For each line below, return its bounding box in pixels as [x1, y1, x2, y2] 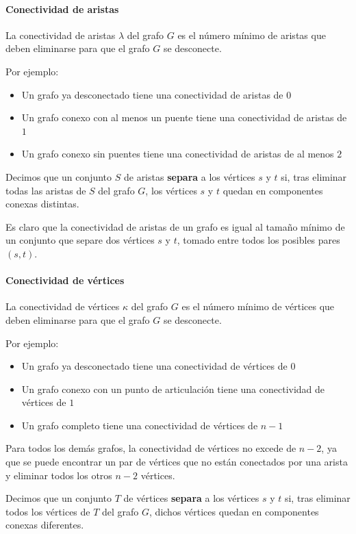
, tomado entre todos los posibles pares [177, 233, 340, 247]
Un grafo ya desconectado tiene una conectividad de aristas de [21, 87, 283, 101]
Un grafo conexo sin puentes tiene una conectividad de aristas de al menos [21, 147, 334, 161]
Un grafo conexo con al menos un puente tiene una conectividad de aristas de [21, 110, 347, 125]
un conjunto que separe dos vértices [5, 233, 155, 247]
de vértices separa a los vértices [123, 491, 259, 505]
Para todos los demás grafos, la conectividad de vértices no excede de [5, 441, 296, 455]
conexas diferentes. [5, 518, 84, 532]
